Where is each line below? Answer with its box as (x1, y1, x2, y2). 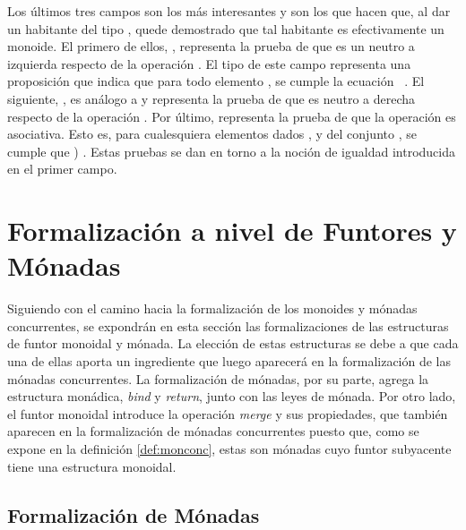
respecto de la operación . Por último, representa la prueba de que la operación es (7, 107, 456, 125)
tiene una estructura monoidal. (7, 457, 177, 475)
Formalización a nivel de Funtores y (7, 212, 457, 249)
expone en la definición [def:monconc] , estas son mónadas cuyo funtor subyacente (7, 440, 452, 457)
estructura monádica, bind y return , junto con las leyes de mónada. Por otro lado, (7, 387, 456, 406)
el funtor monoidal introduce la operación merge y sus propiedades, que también (7, 404, 448, 423)
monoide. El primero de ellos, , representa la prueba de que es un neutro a (7, 37, 415, 56)
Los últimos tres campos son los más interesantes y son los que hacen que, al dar (7, 2, 451, 20)
